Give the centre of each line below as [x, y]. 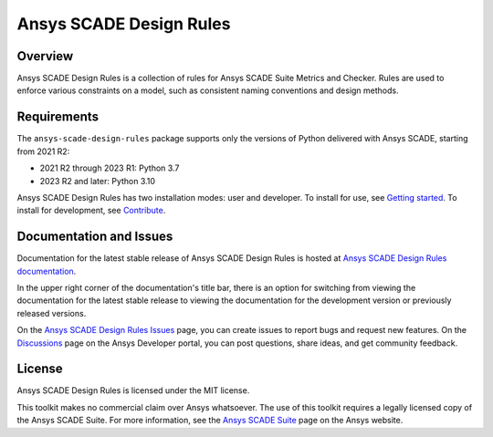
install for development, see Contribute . [91, 211]
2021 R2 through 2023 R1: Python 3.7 [110, 168]
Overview [45, 56]
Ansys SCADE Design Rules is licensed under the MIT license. [133, 390]
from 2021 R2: [43, 151]
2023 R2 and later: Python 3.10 [97, 181]
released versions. [52, 313]
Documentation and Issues [95, 237]
